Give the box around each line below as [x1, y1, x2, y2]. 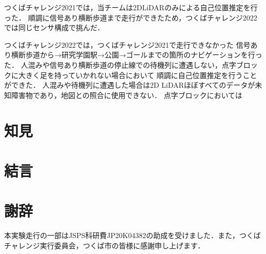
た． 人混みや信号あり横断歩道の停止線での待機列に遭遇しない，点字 [4, 59, 236, 70]
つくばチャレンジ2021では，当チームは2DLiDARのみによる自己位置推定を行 [4, 2, 258, 12]
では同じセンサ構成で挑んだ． [4, 22, 105, 33]
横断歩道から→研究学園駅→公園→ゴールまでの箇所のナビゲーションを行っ [11, 49, 262, 60]
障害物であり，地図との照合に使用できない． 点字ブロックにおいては [11, 89, 242, 100]
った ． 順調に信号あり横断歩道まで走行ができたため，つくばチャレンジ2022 [4, 12, 257, 23]
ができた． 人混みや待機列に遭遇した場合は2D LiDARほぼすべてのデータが [4, 80, 255, 90]
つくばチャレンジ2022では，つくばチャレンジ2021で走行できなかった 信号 [4, 39, 251, 50]
